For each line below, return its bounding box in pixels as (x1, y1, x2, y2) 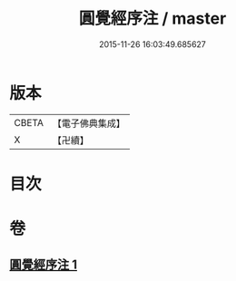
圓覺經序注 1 (9, 257, 78, 273)
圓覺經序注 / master (78, 8, 227, 29)
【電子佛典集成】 (52, 117, 125, 130)
